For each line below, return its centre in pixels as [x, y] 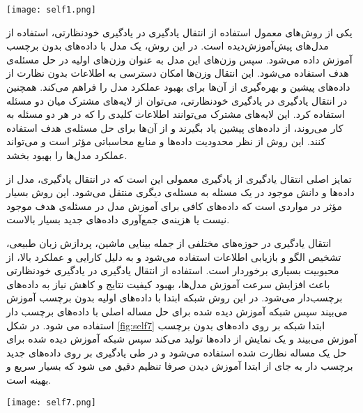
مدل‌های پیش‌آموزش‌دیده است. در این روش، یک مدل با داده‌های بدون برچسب [168, 46]
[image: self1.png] [51, 10]
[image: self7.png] [51, 402]
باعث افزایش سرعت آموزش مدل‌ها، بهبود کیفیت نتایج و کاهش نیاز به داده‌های [168, 284]
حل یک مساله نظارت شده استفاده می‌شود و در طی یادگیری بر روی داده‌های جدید [177, 352]
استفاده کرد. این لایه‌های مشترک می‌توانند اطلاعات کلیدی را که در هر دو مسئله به [176, 114]
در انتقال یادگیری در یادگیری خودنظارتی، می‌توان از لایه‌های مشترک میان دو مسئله [177, 100]
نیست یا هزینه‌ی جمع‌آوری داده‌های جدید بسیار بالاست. [118, 219]
